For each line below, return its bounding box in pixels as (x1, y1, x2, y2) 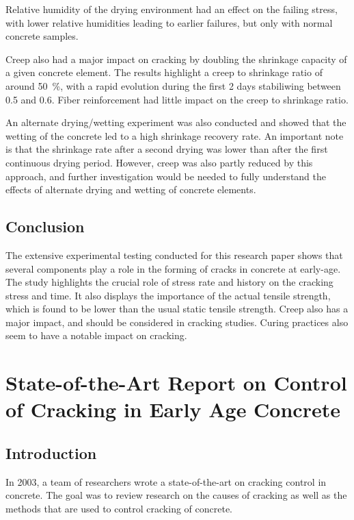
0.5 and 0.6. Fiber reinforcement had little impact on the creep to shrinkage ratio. (5, 92, 349, 106)
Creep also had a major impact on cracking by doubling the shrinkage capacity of (5, 51, 347, 66)
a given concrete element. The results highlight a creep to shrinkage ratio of (5, 65, 323, 79)
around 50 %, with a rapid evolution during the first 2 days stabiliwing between (5, 78, 341, 92)
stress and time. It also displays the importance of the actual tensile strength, (5, 288, 331, 302)
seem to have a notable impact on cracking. (5, 328, 187, 343)
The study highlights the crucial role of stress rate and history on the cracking (5, 275, 333, 289)
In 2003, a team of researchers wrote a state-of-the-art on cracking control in (5, 474, 327, 488)
